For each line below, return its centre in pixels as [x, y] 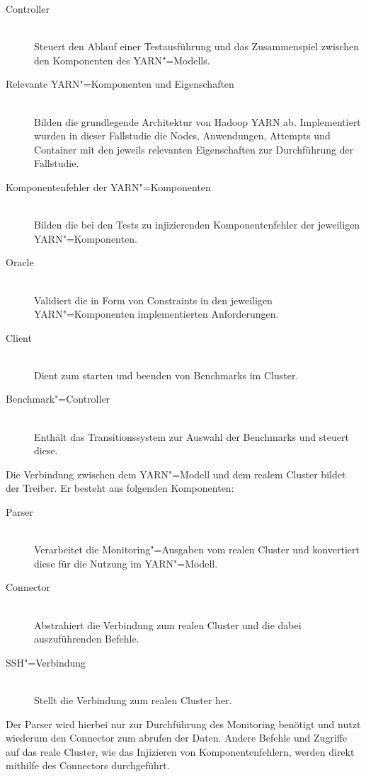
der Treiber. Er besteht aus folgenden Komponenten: [120, 488]
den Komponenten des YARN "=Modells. [122, 60]
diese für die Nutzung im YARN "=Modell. [126, 563]
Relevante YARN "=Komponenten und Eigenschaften [120, 84]
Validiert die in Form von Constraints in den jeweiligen [153, 300]
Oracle [20, 262]
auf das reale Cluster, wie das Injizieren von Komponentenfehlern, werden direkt [180, 751]
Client [19, 337]
